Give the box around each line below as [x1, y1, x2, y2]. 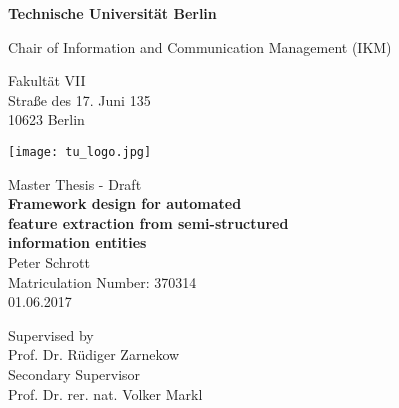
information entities [8, 232, 147, 253]
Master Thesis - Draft [8, 173, 142, 194]
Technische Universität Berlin [8, 3, 217, 23]
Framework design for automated [8, 193, 242, 214]
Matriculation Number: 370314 [8, 271, 197, 292]
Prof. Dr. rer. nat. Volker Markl [8, 383, 203, 404]
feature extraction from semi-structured [8, 212, 289, 233]
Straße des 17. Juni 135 [8, 89, 151, 110]
